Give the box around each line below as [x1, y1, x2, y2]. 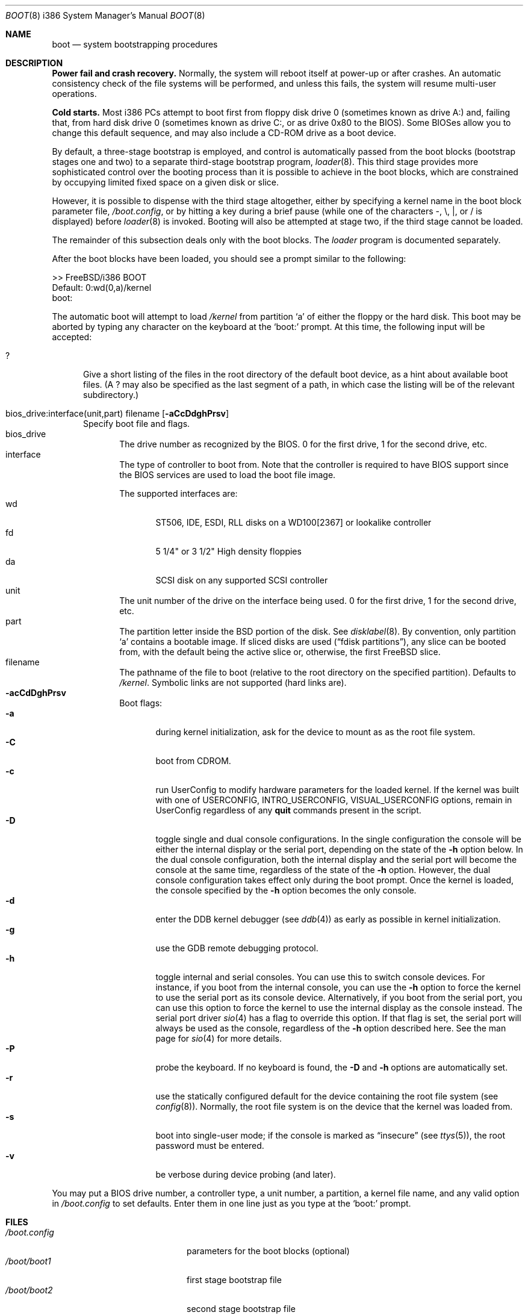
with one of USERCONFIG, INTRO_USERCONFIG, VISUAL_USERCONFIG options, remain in [155, 795, 512, 805]
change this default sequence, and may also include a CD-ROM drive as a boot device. [52, 128, 397, 138]
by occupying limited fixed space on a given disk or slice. [52, 177, 279, 187]
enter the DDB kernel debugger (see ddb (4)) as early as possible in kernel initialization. [155, 914, 501, 924]
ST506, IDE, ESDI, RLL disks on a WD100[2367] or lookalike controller [155, 517, 432, 527]
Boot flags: [119, 698, 163, 708]
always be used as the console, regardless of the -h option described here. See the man [155, 1023, 506, 1033]
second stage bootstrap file [187, 1304, 296, 1314]
